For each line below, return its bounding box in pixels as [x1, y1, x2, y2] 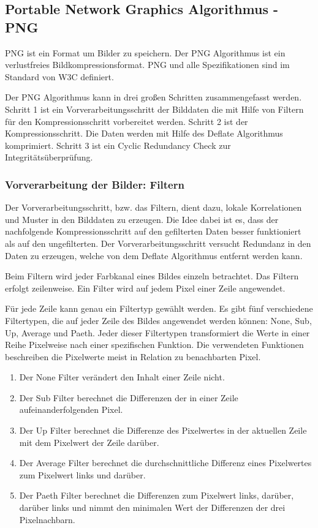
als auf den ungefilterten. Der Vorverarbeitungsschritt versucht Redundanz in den [5, 236, 311, 249]
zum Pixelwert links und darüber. [19, 468, 146, 481]
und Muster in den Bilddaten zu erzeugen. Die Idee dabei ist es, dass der [5, 213, 279, 225]
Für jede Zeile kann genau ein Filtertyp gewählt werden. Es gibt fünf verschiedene [5, 302, 313, 315]
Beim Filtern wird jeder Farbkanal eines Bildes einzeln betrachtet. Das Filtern [5, 270, 299, 282]
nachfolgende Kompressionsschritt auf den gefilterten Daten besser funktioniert [5, 225, 301, 238]
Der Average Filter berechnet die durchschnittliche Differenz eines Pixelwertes [19, 456, 312, 469]
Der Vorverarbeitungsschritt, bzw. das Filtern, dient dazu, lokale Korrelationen [5, 201, 302, 214]
